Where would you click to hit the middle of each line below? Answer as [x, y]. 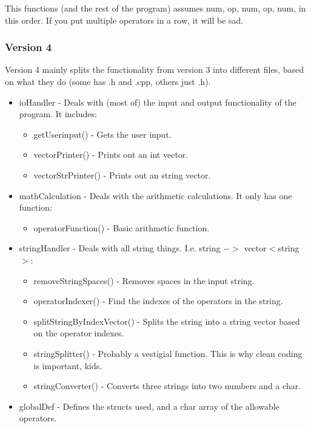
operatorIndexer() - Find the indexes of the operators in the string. [158, 301]
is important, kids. [68, 365]
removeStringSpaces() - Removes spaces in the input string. [144, 280]
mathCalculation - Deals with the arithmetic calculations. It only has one [155, 195]
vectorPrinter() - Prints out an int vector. [111, 155]
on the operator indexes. [79, 333]
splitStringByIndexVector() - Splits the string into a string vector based [167, 321]
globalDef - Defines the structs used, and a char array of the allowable [149, 406]
